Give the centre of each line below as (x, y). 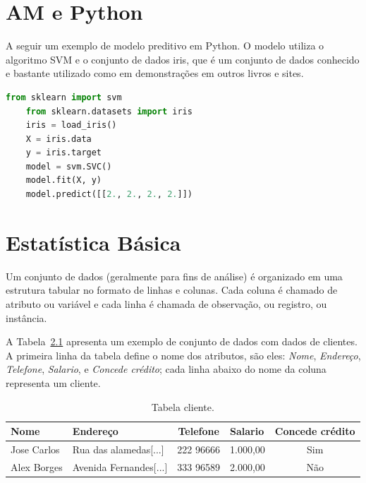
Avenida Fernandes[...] (120, 466)
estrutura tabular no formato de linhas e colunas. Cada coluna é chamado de (172, 290)
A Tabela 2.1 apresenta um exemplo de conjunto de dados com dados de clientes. (182, 341)
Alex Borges (37, 466)
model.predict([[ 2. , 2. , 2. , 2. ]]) (109, 195)
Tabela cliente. (183, 406)
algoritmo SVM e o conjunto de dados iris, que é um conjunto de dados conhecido (183, 59)
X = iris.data (59, 139)
